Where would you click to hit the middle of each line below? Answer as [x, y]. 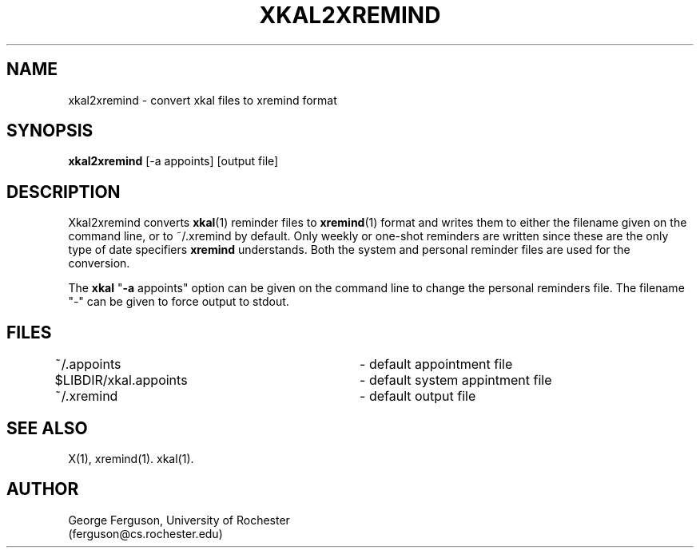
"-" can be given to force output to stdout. [179, 302]
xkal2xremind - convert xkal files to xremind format [203, 100]
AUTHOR [43, 489]
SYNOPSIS [50, 131]
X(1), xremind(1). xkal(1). [131, 458]
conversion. [99, 263]
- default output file [418, 396]
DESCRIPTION [64, 192]
